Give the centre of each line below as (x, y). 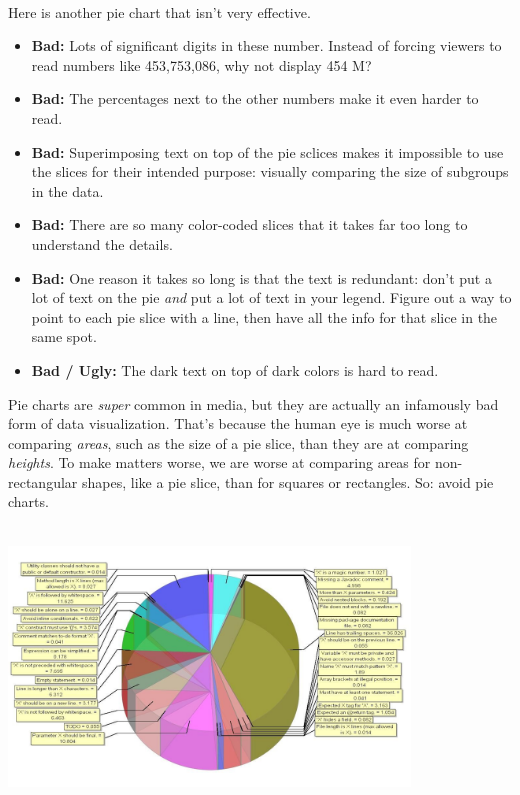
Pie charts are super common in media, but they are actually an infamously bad (253, 403)
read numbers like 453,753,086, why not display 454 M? (201, 64)
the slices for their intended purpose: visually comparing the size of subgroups (270, 171)
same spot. (64, 336)
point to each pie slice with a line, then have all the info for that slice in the (264, 316)
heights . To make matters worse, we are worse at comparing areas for (219, 462)
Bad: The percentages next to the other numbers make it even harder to (255, 98)
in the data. (67, 190)
